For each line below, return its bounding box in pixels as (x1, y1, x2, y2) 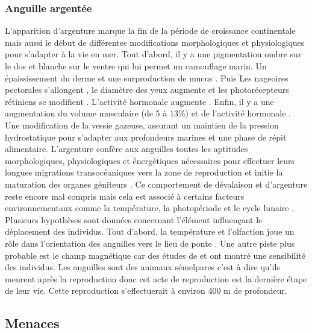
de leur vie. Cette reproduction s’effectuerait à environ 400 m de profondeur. (5, 284, 287, 297)
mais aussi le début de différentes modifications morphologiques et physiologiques (5, 36, 305, 48)
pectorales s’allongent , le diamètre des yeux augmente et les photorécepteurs (5, 83, 289, 96)
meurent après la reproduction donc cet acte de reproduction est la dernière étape (5, 272, 307, 285)
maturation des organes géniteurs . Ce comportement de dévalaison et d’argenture (5, 177, 308, 190)
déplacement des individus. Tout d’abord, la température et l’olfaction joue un (5, 225, 295, 238)
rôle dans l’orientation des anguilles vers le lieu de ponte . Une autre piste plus (5, 236, 295, 249)
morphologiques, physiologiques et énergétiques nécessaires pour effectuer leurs (5, 154, 295, 166)
